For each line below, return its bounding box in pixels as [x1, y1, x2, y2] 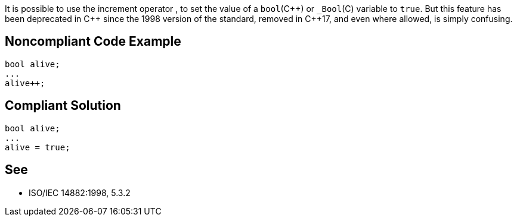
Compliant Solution [5, 98, 121, 113]
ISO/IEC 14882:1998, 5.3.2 [29, 187, 131, 198]
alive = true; [5, 142, 70, 152]
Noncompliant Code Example [5, 34, 181, 49]
